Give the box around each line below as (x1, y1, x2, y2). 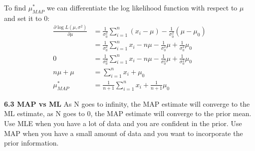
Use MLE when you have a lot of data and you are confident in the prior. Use (4, 118, 242, 128)
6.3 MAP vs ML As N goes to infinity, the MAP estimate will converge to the (4, 98, 250, 109)
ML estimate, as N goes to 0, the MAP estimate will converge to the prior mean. (4, 108, 252, 119)
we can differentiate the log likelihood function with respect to (46, 2, 238, 12)
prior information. (4, 138, 59, 148)
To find (4, 2, 26, 12)
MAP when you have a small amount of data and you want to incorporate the (4, 128, 243, 138)
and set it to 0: (4, 12, 50, 23)
